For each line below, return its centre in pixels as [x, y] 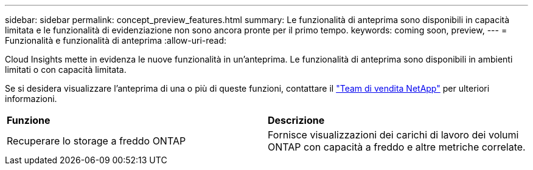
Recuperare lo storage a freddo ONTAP [96, 141]
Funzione [29, 120]
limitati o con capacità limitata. [66, 70]
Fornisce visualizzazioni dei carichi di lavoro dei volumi [393, 135]
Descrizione [296, 120]
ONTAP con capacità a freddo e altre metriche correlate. [397, 147]
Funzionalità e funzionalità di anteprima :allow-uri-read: [116, 40]
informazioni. [31, 99]
